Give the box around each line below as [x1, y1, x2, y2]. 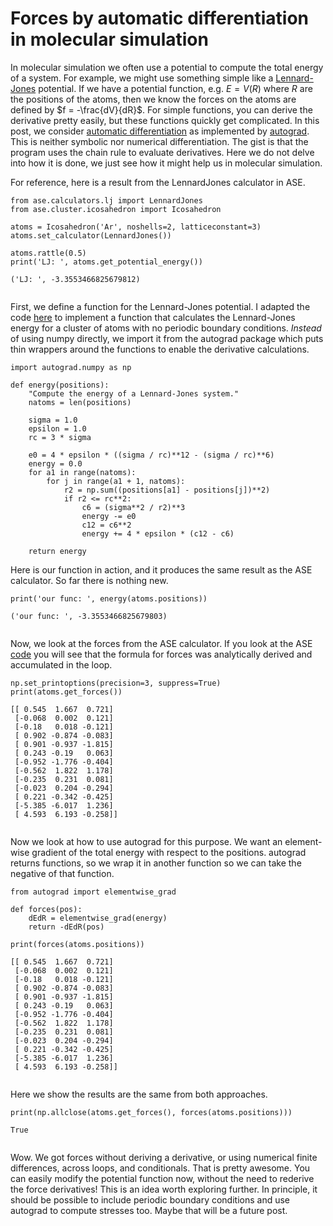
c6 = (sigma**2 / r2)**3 [81, 502, 186, 512]
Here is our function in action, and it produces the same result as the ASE [10, 563, 313, 576]
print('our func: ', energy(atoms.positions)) [10, 593, 208, 604]
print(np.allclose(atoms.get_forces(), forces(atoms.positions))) [10, 1107, 293, 1117]
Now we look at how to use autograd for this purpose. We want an [10, 835, 283, 847]
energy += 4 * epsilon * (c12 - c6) [81, 528, 235, 539]
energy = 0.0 [28, 458, 83, 469]
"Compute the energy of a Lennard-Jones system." [28, 388, 240, 399]
